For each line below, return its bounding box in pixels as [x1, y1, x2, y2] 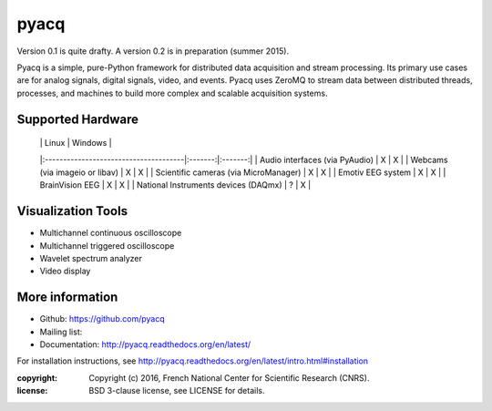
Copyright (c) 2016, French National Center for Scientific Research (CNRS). [88, 372, 370, 383]
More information [16, 290, 118, 305]
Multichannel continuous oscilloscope [39, 228, 182, 239]
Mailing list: [39, 326, 83, 337]
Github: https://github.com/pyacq [39, 313, 165, 324]
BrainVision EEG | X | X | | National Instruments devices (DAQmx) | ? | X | [39, 180, 312, 190]
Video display [39, 265, 91, 277]
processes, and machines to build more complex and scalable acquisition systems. [16, 87, 328, 98]
